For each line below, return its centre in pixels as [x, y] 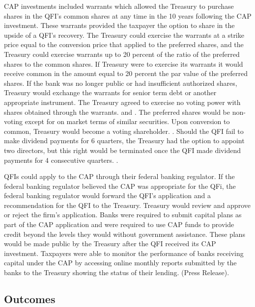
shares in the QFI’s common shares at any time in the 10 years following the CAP [128, 15]
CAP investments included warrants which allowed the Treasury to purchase [119, 6]
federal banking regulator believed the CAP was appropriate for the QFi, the [120, 186]
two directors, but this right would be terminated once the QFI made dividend [122, 150]
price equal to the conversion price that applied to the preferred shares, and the [124, 44]
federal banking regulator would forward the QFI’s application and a [107, 195]
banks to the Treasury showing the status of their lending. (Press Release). [117, 272]
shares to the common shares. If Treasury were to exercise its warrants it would [124, 64]
